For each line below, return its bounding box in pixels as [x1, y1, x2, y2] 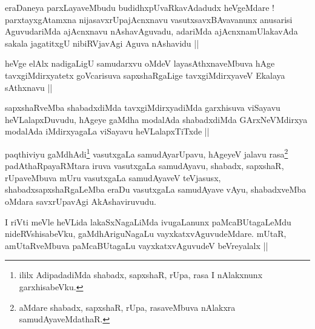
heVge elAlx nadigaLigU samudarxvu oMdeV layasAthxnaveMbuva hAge [5, 57, 275, 70]
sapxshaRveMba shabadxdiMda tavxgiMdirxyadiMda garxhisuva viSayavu [5, 101, 280, 114]
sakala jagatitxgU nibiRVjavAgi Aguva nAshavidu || [5, 36, 199, 49]
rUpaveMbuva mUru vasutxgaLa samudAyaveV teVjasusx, [5, 171, 221, 184]
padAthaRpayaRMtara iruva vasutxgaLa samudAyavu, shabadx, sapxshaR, [5, 159, 284, 172]
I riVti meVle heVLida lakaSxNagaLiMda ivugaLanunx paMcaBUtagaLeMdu [5, 215, 291, 228]
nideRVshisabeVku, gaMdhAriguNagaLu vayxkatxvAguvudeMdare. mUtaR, [5, 227, 287, 240]
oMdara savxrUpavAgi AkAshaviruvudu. [5, 194, 156, 207]
